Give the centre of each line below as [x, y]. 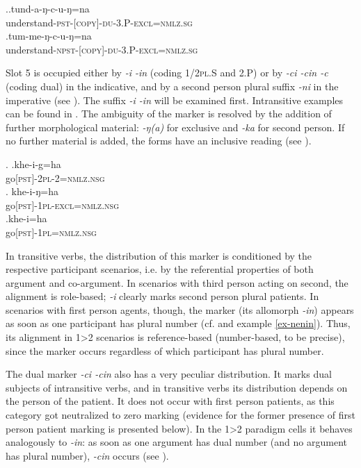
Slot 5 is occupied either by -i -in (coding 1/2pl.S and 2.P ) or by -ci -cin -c [167, 73]
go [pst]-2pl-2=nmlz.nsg [55, 177]
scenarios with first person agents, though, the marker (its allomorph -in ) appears [180, 309]
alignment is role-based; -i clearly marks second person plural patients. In [162, 296]
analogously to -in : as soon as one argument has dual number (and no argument [176, 442]
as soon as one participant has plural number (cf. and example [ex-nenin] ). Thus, [178, 323]
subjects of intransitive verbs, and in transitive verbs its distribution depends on [177, 387]
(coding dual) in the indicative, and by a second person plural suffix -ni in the [172, 86]
